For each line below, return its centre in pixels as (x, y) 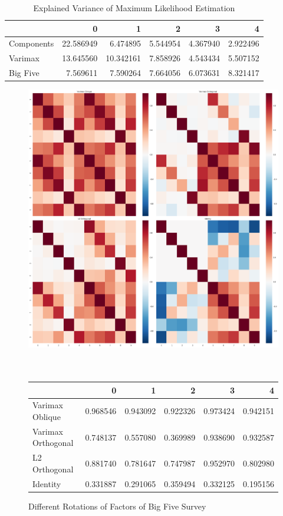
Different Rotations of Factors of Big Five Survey (117, 506)
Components (32, 43)
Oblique (47, 417)
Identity (47, 483)
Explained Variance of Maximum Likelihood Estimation (134, 8)
